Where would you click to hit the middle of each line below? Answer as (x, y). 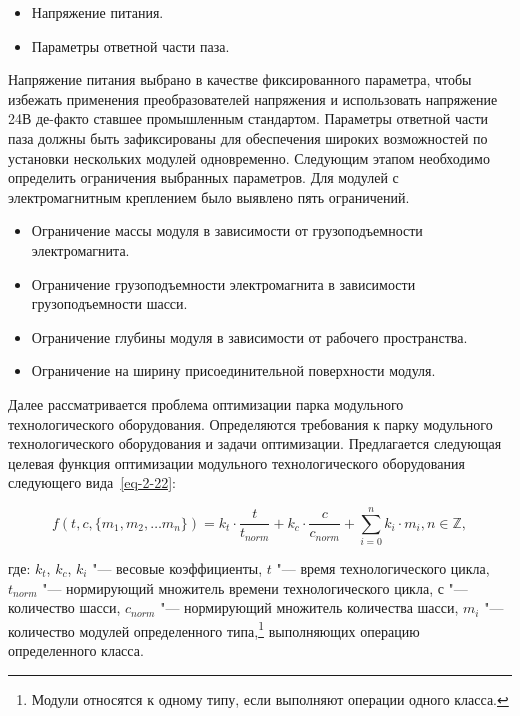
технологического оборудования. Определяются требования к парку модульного (250, 423)
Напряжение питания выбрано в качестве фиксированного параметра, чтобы (240, 79)
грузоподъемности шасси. (109, 303)
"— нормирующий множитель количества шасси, (309, 607)
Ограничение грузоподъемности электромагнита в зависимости (223, 283)
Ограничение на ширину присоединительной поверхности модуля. (233, 370)
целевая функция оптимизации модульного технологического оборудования (236, 462)
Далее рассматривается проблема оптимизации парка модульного (206, 403)
